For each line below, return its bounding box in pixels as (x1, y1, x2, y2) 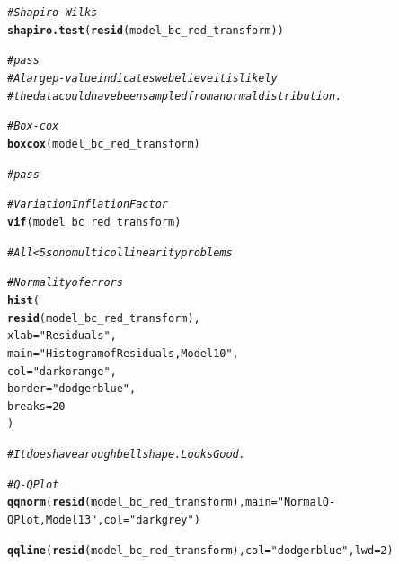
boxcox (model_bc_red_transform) (7, 137, 200, 150)
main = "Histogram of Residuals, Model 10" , (7, 346, 239, 360)
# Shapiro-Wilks (7, 6, 98, 19)
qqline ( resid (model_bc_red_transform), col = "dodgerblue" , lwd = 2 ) (7, 543, 394, 557)
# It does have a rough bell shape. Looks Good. (7, 448, 245, 461)
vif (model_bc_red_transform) (7, 215, 182, 228)
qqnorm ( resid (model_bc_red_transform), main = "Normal (7, 496, 323, 509)
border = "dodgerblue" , (7, 382, 137, 396)
